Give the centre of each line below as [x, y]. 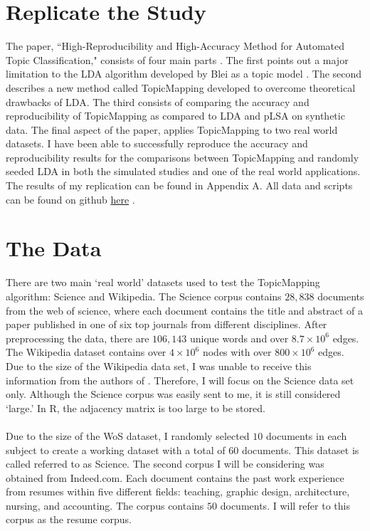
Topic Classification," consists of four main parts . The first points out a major [177, 59]
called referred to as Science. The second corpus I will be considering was [165, 464]
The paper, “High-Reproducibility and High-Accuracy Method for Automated [175, 46]
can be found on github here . [70, 199]
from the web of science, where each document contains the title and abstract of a [184, 310]
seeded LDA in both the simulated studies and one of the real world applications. [183, 171]
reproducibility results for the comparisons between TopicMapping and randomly [183, 157]
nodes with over [237, 352]
